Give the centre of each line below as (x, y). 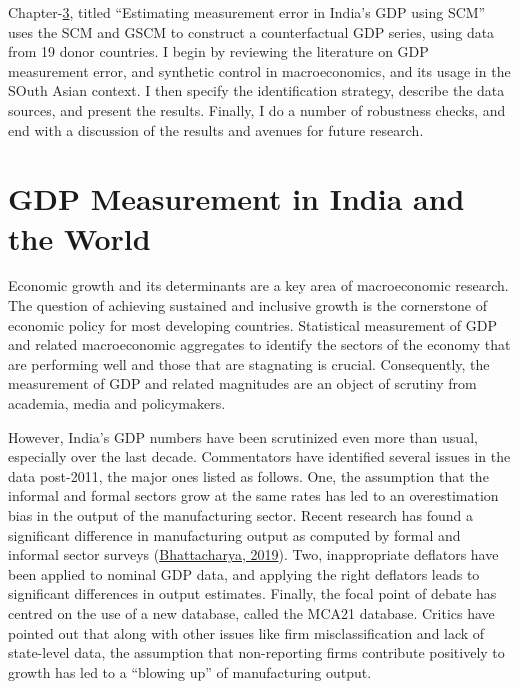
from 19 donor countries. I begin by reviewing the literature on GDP (218, 51)
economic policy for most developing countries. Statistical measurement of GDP (252, 324)
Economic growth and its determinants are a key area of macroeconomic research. (258, 285)
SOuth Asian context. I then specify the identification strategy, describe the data (256, 90)
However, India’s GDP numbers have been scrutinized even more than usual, (243, 436)
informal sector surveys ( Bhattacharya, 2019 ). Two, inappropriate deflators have (253, 554)
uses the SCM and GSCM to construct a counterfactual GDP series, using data (251, 31)
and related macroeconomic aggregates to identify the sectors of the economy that (259, 344)
